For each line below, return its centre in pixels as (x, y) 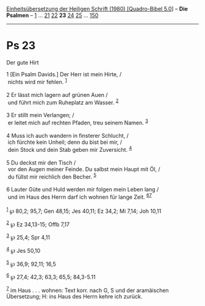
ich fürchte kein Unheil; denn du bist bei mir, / (65, 142)
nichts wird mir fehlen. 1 (37, 81)
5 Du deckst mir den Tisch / (41, 162)
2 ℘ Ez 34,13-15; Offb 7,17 (38, 224)
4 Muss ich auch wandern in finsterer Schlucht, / (68, 135)
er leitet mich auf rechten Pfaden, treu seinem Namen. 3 (78, 122)
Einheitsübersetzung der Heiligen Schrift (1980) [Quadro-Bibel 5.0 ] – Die (97, 9)
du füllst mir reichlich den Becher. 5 (52, 176)
